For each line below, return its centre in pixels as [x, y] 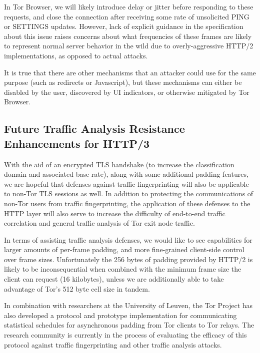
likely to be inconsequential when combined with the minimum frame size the [123, 269]
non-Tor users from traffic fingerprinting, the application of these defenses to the [127, 203]
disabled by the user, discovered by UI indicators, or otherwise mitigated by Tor [127, 92]
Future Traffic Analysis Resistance [94, 129]
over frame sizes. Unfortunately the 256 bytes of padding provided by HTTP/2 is [128, 259]
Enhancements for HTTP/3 [77, 143]
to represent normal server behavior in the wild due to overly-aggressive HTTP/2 [129, 46]
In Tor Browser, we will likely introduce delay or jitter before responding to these [129, 6]
